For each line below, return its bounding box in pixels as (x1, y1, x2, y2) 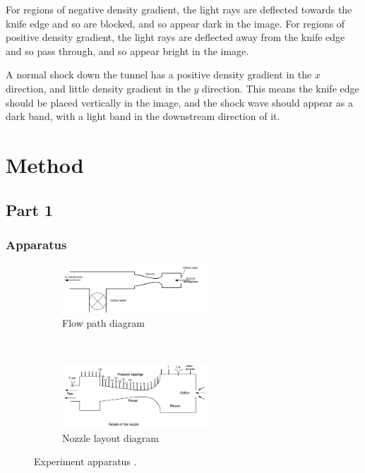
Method (6, 150, 84, 179)
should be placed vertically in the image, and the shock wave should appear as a (6, 95, 353, 109)
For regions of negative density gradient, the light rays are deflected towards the (6, 2, 352, 16)
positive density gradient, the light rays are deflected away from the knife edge (6, 30, 345, 44)
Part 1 (6, 198, 54, 220)
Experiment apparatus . (34, 454, 137, 469)
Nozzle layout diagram (62, 430, 159, 445)
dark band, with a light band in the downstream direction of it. (6, 109, 280, 124)
